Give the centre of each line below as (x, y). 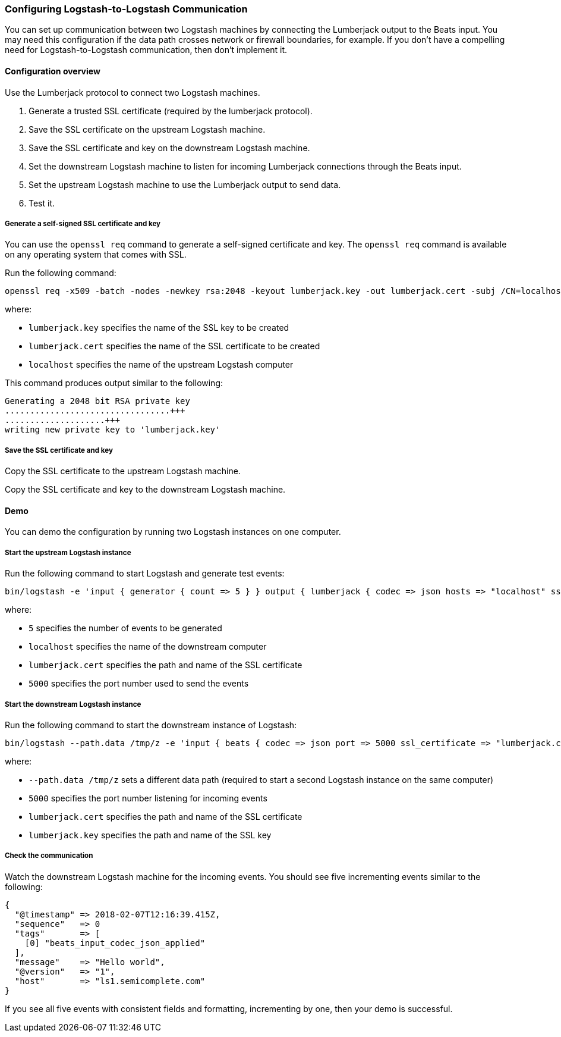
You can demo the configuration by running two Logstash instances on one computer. (173, 532)
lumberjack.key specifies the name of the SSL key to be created (159, 328)
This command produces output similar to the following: (114, 383)
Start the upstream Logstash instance (68, 552)
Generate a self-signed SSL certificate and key (83, 223)
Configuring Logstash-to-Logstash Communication (126, 9)
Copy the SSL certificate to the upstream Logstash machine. (123, 471)
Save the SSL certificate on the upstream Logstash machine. (147, 129)
